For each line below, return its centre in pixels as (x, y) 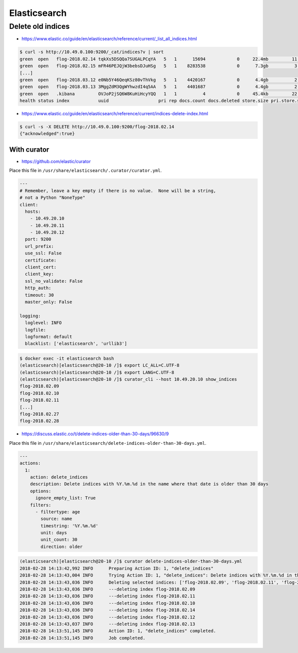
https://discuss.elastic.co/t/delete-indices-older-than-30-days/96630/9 (95, 434)
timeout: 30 (39, 295)
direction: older (62, 546)
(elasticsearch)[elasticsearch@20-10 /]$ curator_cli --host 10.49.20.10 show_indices (128, 379)
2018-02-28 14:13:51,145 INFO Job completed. (83, 638)
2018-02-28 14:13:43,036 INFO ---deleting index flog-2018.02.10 (108, 603)
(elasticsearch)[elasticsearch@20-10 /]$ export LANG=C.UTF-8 (97, 372)
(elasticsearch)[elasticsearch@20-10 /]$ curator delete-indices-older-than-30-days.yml (131, 561)
